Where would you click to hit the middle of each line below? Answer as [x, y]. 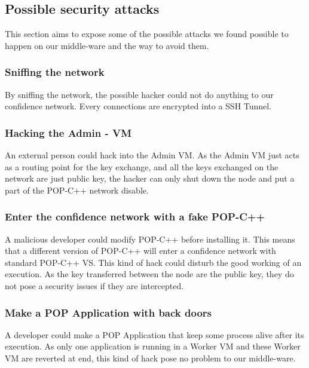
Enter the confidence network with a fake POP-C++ [135, 217]
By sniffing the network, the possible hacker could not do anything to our [139, 94]
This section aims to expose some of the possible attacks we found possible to [147, 34]
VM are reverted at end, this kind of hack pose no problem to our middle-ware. [150, 358]
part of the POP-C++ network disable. [77, 190]
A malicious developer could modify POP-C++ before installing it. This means [150, 239]
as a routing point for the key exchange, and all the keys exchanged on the [142, 166]
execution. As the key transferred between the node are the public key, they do [149, 274]
